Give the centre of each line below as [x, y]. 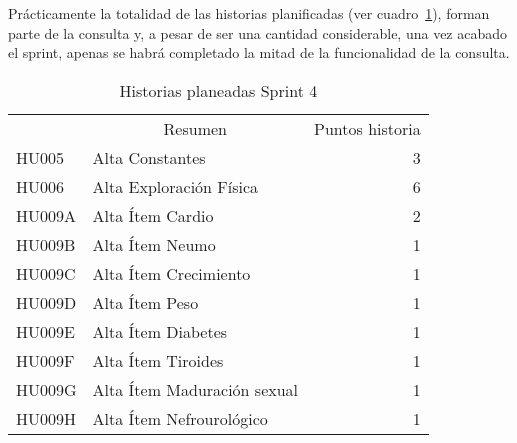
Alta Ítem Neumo [154, 244]
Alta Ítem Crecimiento [171, 273]
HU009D [46, 302]
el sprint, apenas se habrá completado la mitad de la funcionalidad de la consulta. [259, 52]
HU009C [46, 273]
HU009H [46, 418]
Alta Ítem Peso [145, 302]
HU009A [46, 215]
